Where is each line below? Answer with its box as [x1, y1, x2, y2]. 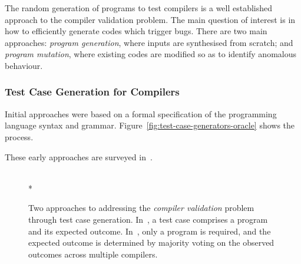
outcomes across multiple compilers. [28, 247, 158, 260]
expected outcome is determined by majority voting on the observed [28, 236, 274, 249]
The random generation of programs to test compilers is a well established [5, 2, 273, 14]
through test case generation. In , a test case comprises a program [28, 213, 268, 225]
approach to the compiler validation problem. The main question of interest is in [5, 13, 296, 25]
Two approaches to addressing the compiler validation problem [28, 202, 254, 214]
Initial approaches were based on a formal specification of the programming [5, 107, 277, 120]
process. [5, 130, 34, 143]
